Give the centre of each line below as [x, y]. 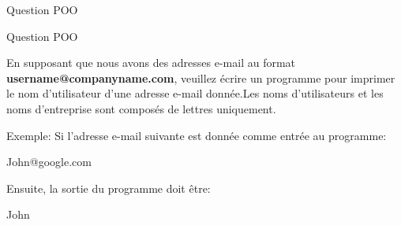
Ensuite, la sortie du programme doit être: [109, 188]
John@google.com [49, 162]
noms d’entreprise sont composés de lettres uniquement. [141, 108]
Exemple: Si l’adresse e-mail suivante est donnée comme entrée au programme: [197, 135]
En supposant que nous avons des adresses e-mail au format [151, 63]
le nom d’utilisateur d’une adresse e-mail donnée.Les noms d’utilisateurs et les [195, 93]
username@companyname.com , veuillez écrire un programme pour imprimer [201, 77]
